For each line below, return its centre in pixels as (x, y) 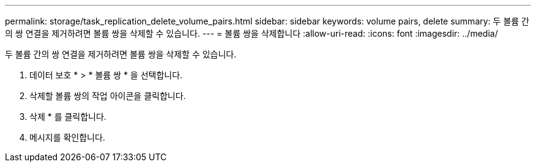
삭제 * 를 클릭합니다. (68, 117)
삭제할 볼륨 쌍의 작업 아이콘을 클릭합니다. (108, 96)
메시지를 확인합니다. (67, 137)
